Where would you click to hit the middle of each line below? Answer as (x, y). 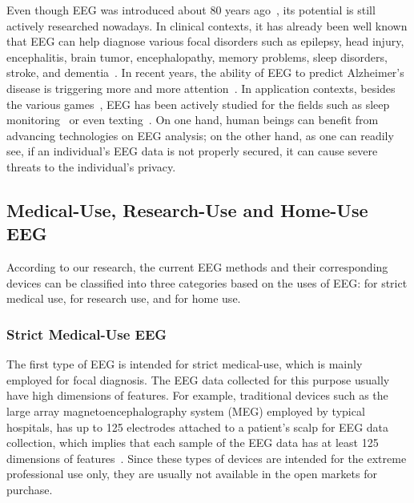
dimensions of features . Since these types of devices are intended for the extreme (207, 458)
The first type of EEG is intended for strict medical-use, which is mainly (185, 364)
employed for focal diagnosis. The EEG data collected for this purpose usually (198, 379)
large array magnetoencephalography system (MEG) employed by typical (186, 410)
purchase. (30, 489)
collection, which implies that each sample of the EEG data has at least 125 (193, 443)
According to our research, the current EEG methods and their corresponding (197, 267)
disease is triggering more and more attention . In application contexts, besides (201, 88)
